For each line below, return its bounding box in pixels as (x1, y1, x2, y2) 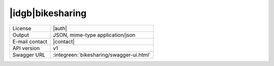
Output (12, 31, 29, 38)
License (12, 25, 31, 32)
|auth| (53, 25, 67, 32)
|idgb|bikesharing (9, 8, 87, 19)
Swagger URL (12, 51, 46, 58)
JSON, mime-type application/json (53, 31, 135, 38)
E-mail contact (12, 38, 48, 45)
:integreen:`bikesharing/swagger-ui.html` (53, 51, 151, 58)
